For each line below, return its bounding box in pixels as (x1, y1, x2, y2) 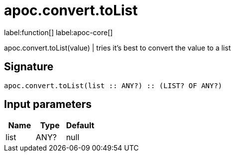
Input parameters (4, 98, 92, 111)
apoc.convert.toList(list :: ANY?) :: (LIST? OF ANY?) (4, 81, 223, 90)
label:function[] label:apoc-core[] (4, 28, 113, 37)
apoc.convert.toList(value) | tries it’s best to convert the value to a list (4, 43, 231, 52)
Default (66, 120, 95, 131)
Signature (4, 60, 54, 73)
